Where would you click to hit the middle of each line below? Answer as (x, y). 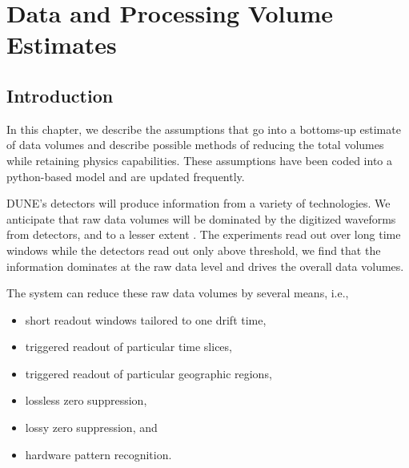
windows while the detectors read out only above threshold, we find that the (194, 250)
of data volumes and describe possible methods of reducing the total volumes (195, 145)
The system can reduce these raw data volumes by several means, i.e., (178, 293)
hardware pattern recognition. (98, 454)
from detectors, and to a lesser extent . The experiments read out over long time (204, 234)
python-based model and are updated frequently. (126, 176)
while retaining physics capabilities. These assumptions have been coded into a (200, 160)
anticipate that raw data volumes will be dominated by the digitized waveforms (201, 218)
